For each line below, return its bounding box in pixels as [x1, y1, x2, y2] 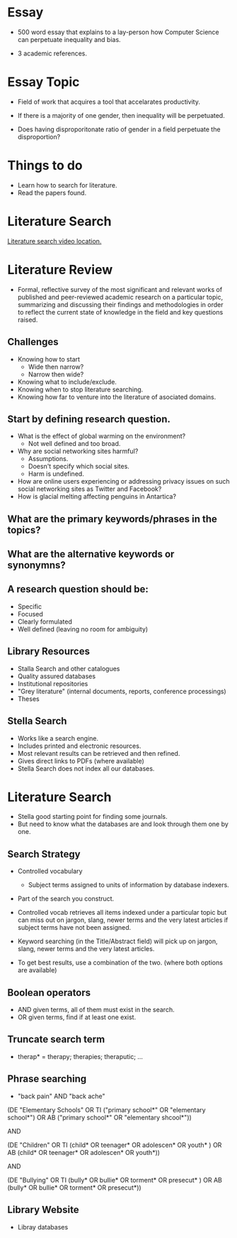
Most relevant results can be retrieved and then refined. [17, 749, 180, 757]
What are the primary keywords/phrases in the [7, 513, 218, 525]
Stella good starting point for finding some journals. [17, 813, 168, 821]
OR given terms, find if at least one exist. [17, 1013, 137, 1021]
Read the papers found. [17, 188, 87, 197]
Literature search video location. [7, 237, 102, 245]
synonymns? [7, 559, 66, 572]
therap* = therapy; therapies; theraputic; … [17, 1052, 144, 1060]
